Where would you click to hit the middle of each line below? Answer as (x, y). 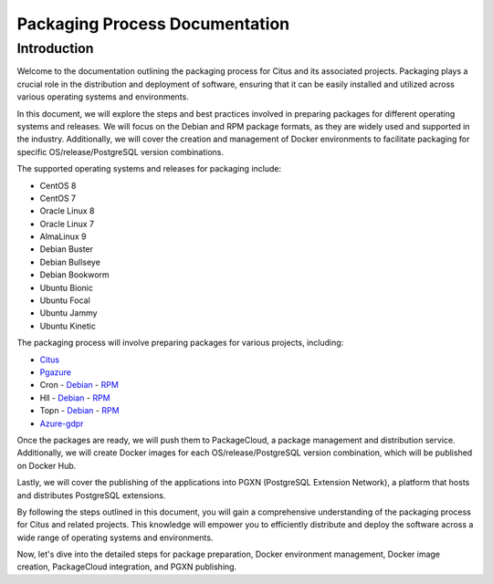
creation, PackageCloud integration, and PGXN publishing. (127, 567)
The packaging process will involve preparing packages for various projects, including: (180, 343)
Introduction (55, 48)
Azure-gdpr (62, 423)
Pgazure (56, 372)
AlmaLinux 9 (63, 236)
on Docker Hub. (47, 465)
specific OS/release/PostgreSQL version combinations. (120, 151)
